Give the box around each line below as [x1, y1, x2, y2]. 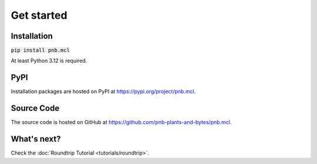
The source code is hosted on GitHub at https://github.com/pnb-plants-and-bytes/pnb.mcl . [11, 119, 232, 126]
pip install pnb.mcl [11, 47, 70, 54]
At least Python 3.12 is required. [11, 57, 87, 64]
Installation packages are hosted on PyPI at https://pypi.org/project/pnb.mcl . [11, 88, 196, 95]
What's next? [11, 134, 61, 144]
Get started [11, 9, 68, 22]
